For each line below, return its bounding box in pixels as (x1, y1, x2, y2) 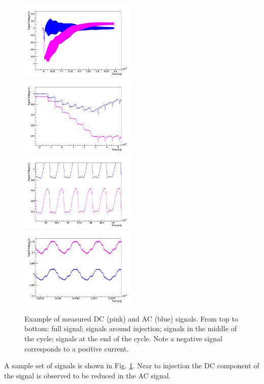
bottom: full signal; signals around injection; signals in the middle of (24, 323, 237, 334)
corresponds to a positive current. (24, 343, 129, 354)
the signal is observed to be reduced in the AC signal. (4, 370, 171, 380)
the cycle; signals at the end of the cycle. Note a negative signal (24, 333, 222, 344)
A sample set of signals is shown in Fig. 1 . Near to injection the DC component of (4, 360, 259, 371)
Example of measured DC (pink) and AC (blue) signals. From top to (24, 313, 238, 324)
